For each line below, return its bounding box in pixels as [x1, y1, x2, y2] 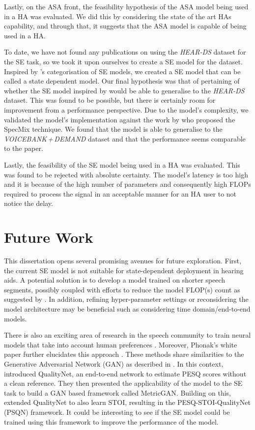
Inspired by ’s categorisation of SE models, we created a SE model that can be [4, 66, 241, 76]
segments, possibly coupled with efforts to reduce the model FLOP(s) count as [4, 284, 240, 294]
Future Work [4, 227, 93, 247]
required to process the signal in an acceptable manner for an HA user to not [4, 188, 237, 199]
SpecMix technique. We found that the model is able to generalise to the [4, 124, 223, 134]
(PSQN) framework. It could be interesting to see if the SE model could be [4, 406, 230, 417]
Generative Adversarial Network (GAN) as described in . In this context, [4, 358, 224, 369]
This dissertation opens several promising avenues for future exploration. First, [4, 256, 241, 265]
